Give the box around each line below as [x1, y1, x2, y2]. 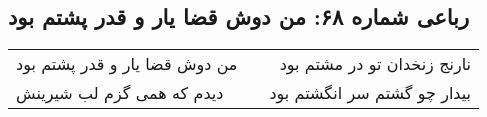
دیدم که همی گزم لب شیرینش [16, 81, 224, 105]
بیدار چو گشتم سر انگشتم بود [269, 81, 472, 105]
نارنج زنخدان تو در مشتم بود [279, 52, 472, 76]
